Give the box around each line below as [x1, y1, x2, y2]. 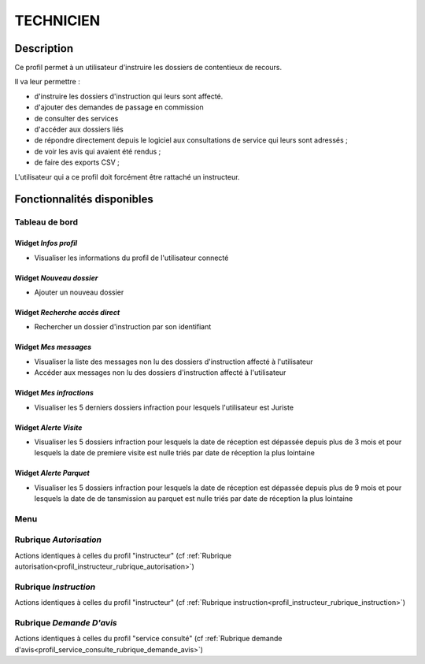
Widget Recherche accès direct [14, 307, 120, 317]
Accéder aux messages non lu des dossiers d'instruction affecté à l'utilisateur [34, 368, 286, 377]
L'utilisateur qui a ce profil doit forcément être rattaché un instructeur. [14, 172, 240, 181]
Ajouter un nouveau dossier [34, 287, 124, 297]
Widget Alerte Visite [14, 422, 83, 432]
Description [14, 42, 74, 55]
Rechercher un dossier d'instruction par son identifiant [34, 322, 212, 332]
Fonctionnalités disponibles [14, 193, 153, 206]
